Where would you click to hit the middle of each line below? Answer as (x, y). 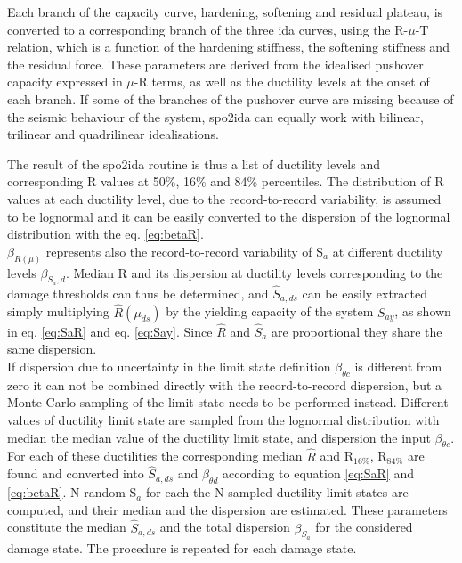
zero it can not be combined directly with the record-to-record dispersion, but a (225, 384)
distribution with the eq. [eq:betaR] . (105, 234)
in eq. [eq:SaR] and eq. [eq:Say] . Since (110, 331)
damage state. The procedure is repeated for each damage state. (182, 547)
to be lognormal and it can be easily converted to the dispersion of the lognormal (229, 216)
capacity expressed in (65, 82)
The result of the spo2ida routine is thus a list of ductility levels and (194, 163)
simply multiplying (58, 311)
